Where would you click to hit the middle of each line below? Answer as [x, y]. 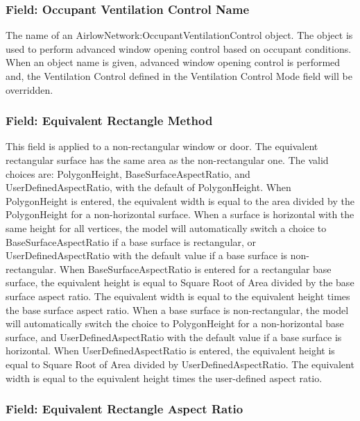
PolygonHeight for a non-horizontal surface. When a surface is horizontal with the [180, 214]
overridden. [29, 89]
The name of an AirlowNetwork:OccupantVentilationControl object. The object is [179, 35]
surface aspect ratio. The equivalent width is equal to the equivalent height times [178, 296]
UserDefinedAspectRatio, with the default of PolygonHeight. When [148, 187]
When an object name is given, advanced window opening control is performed [173, 62]
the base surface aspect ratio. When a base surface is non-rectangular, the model [177, 309]
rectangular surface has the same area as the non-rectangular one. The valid [167, 160]
